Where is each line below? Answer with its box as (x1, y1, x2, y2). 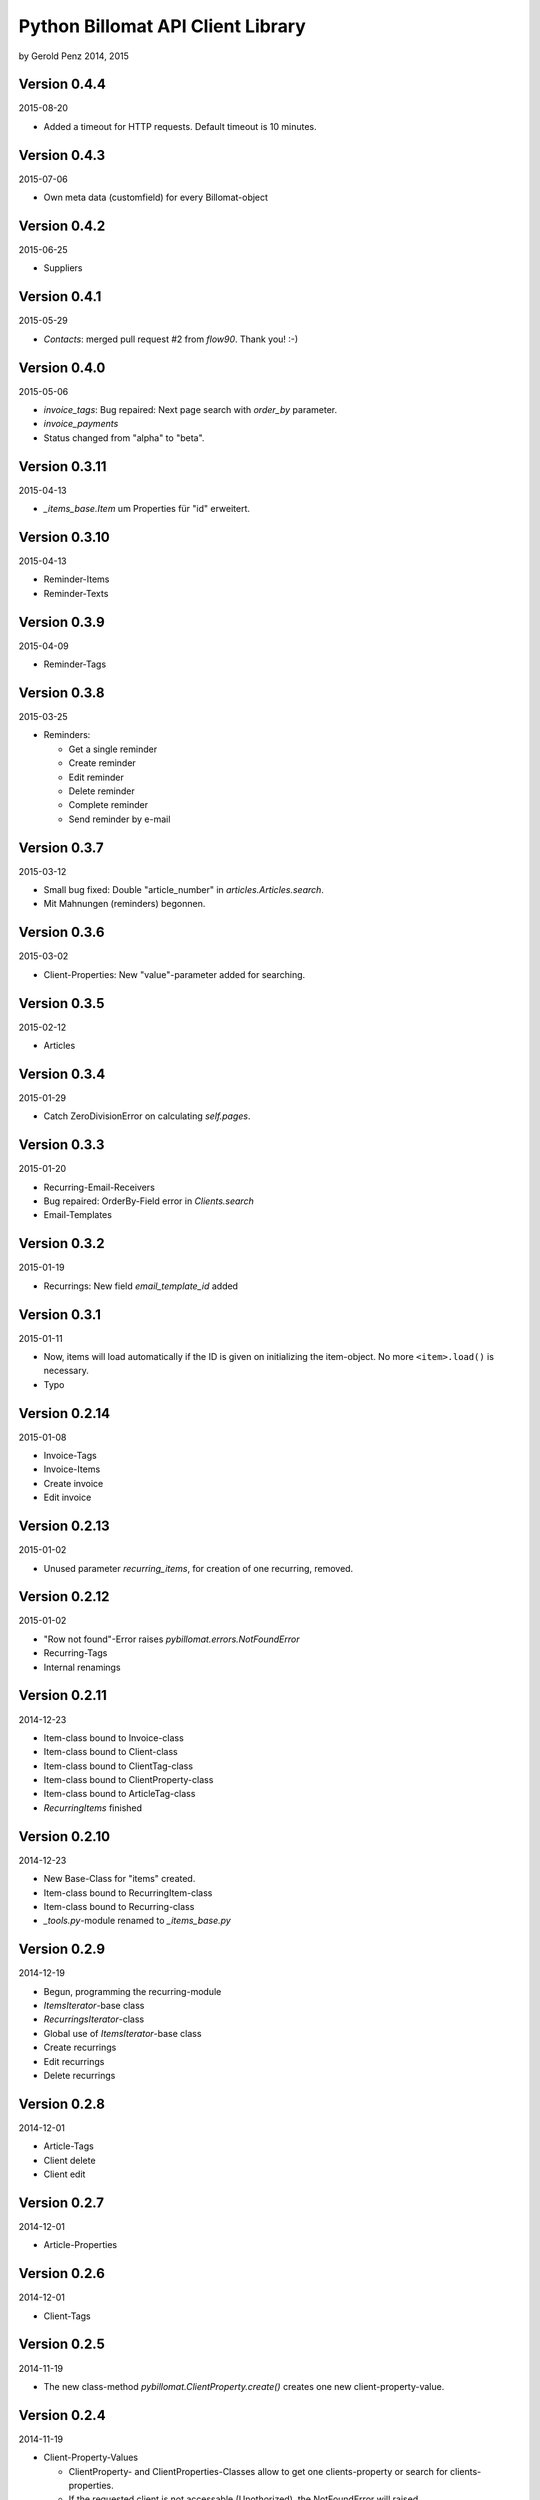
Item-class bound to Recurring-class (43, 1900, 195, 1912)
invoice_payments (43, 418, 119, 430)
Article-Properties (43, 2239, 118, 2251)
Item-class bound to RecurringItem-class (43, 1886, 213, 1899)
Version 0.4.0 (18, 359, 106, 376)
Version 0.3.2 (18, 1235, 105, 1252)
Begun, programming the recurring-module (43, 1985, 222, 1997)
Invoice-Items (43, 1463, 101, 1475)
